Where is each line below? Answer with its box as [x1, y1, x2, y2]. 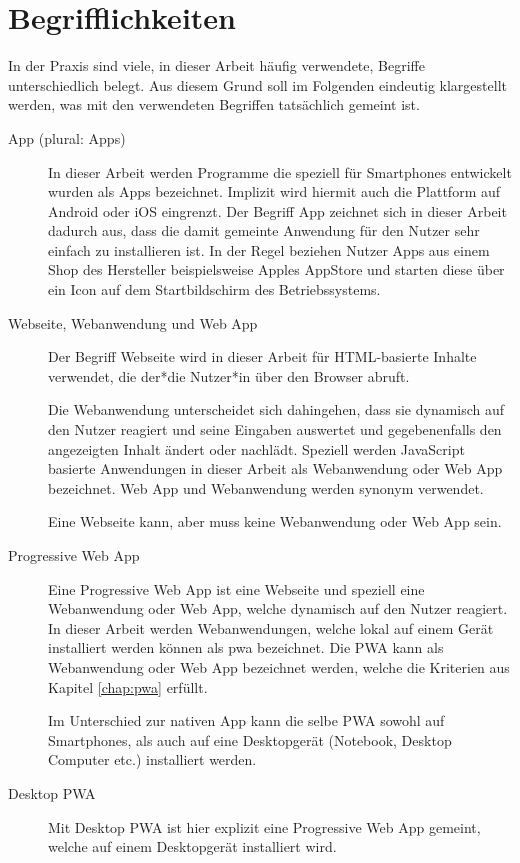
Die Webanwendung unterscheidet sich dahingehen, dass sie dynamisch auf [48, 399, 505, 420]
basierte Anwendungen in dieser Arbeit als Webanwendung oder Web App [48, 458, 503, 479]
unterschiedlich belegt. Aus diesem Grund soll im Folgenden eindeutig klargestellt [8, 74, 507, 95]
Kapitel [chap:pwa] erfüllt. [48, 676, 208, 697]
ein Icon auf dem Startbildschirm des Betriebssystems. [48, 279, 381, 300]
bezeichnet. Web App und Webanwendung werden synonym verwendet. [48, 477, 484, 498]
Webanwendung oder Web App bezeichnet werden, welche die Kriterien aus [48, 656, 510, 677]
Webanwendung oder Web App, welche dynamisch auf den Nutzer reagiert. [48, 598, 508, 619]
